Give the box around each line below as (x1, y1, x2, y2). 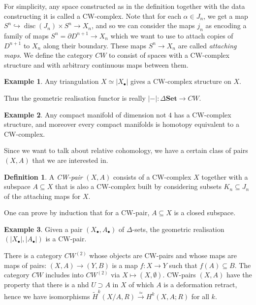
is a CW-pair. (45, 233, 87, 244)
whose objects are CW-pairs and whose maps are (89, 250, 237, 261)
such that (169, 260, 197, 270)
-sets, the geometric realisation (132, 224, 224, 234)
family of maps (4, 30, 49, 40)
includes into (45, 269, 84, 280)
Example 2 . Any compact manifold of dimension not (4, 109, 166, 119)
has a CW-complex (174, 109, 231, 119)
